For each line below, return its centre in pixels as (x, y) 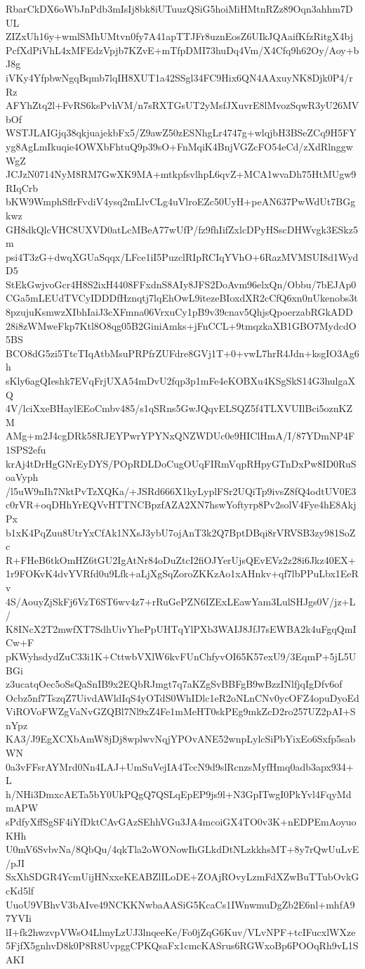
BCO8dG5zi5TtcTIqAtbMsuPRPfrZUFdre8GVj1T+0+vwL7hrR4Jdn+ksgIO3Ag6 (182, 353)
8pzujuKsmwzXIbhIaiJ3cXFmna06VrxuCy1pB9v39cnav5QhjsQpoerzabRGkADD (179, 312)
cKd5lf (20, 890)
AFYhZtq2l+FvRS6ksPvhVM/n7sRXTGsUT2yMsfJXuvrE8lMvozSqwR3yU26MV (182, 105)
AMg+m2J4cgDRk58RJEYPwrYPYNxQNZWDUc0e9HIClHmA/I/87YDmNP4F (180, 436)
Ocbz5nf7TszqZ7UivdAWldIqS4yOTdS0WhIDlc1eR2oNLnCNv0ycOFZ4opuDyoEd (182, 697)
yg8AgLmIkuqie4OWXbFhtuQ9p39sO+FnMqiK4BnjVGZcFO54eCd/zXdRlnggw (179, 146)
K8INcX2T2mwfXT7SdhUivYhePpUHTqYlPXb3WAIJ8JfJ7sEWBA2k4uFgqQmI (181, 628)
